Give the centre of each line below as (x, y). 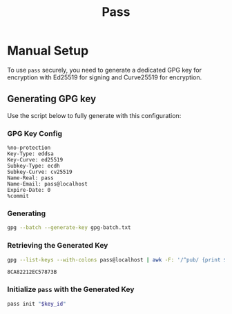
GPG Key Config (35, 133)
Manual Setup (48, 51)
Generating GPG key (52, 99)
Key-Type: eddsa (30, 154)
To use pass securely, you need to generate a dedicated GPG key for (105, 70)
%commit (18, 196)
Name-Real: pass (30, 178)
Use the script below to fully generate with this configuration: (94, 115)
